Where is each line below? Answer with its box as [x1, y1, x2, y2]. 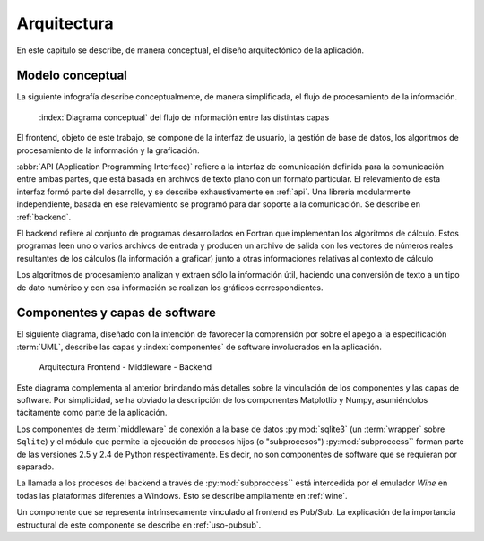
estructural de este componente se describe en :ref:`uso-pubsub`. [16, 520, 262, 530]
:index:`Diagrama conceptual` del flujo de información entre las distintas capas [39, 112, 330, 123]
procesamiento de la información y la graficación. [16, 144, 200, 156]
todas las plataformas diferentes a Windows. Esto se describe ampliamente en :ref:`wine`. [16, 490, 349, 501]
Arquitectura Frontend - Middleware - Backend [39, 362, 212, 373]
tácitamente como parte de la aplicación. [16, 408, 168, 418]
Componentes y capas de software [16, 305, 217, 321]
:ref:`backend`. [16, 211, 72, 222]
